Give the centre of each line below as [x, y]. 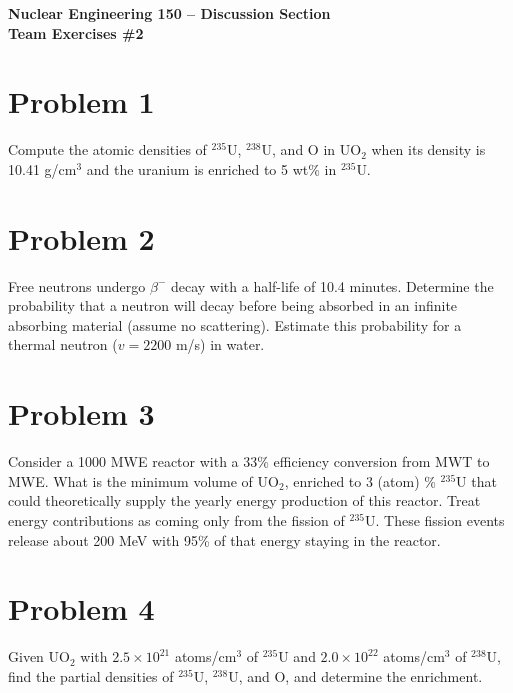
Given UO [39, 656]
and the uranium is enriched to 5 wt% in [211, 168]
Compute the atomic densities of [107, 149]
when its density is [428, 149]
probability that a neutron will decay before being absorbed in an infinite [233, 305]
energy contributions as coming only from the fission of [176, 519]
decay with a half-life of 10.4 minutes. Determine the [332, 285]
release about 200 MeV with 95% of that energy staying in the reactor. [224, 539]
